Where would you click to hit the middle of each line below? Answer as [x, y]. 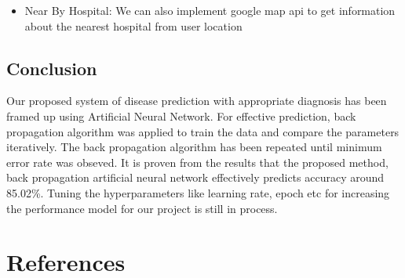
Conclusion [52, 68]
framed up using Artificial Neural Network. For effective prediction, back [181, 116]
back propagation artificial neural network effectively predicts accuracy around [195, 177]
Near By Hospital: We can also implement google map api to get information [210, 10]
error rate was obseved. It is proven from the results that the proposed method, [197, 162]
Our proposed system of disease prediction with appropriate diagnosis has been [197, 101]
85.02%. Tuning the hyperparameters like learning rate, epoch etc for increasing [198, 192]
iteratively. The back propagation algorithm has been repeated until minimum [194, 147]
